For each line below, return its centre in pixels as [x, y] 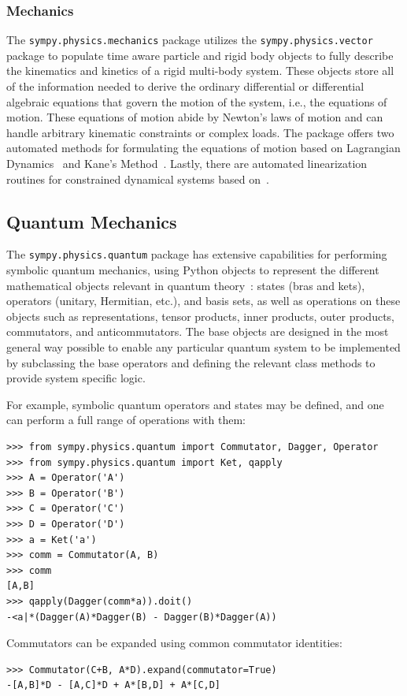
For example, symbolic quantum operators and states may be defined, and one [195, 404]
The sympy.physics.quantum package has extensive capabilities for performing [197, 254]
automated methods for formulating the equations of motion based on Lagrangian [203, 148]
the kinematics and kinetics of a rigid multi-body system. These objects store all [200, 71]
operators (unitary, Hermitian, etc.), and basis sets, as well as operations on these [203, 301]
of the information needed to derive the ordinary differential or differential [185, 86]
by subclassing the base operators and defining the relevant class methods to [191, 362]
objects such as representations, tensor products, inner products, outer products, [200, 316]
